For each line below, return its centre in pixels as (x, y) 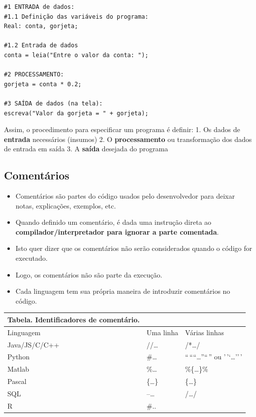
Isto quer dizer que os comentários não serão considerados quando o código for (134, 248)
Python (18, 357)
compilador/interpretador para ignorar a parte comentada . (117, 231)
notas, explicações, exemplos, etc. (66, 205)
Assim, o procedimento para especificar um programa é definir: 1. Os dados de (122, 129)
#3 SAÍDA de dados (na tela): (53, 103)
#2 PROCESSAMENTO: (34, 75)
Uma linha (162, 332)
